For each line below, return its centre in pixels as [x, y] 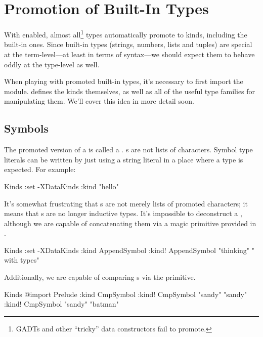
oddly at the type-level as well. [52, 64]
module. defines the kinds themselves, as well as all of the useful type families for [130, 91]
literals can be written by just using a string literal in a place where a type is [124, 159]
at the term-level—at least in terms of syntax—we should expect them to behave [129, 54]
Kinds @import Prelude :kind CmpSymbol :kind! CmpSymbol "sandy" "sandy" [126, 294]
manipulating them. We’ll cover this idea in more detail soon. [99, 101]
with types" [22, 260]
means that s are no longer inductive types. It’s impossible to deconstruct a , [123, 213]
